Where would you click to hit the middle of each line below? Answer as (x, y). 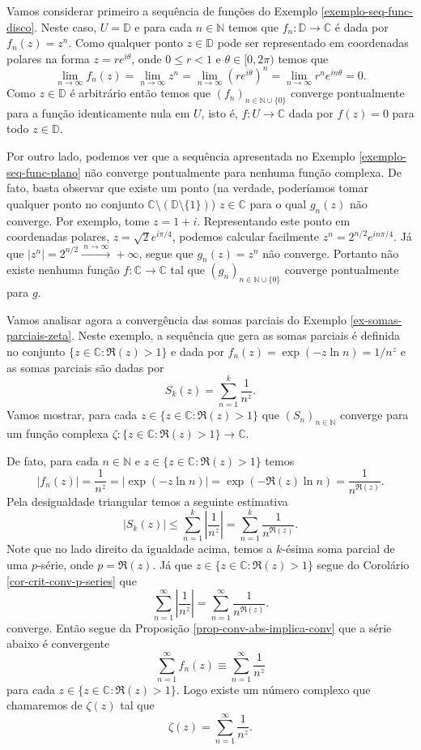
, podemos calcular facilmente (246, 236)
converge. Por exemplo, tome (78, 220)
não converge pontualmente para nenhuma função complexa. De (243, 171)
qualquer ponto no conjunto (75, 203)
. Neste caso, (66, 26)
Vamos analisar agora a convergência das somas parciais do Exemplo (176, 319)
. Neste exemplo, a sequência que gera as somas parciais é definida (236, 335)
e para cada (164, 26)
